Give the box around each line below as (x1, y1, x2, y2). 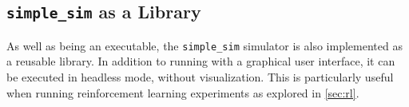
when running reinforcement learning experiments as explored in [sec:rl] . (6, 84, 359, 101)
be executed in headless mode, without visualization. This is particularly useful (6, 69, 394, 85)
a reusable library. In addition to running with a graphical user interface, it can (6, 53, 395, 69)
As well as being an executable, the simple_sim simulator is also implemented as (6, 37, 403, 53)
